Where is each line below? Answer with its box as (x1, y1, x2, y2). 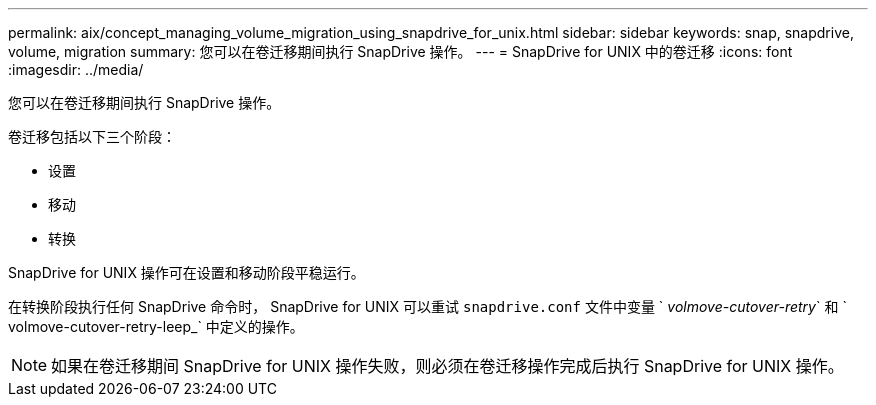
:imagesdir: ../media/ (8, 61, 144, 78)
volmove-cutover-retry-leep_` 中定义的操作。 (8, 318, 304, 335)
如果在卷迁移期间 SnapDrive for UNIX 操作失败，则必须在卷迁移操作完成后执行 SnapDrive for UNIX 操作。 (51, 356, 844, 376)
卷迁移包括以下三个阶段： (8, 128, 176, 145)
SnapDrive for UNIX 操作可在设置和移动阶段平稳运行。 (8, 264, 365, 281)
